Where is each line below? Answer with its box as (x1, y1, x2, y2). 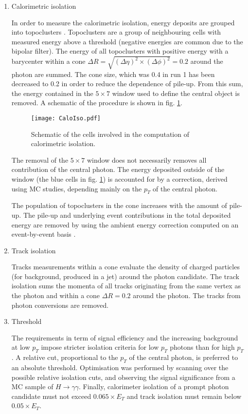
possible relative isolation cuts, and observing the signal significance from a (11, 372, 235, 382)
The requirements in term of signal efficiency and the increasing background (11, 332, 238, 342)
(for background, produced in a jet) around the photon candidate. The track (11, 271, 239, 281)
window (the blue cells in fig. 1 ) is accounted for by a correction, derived (11, 173, 228, 184)
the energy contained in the (11, 88, 93, 98)
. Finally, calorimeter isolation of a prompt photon (79, 381, 229, 392)
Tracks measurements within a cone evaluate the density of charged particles (11, 262, 240, 272)
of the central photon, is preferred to (129, 352, 238, 362)
